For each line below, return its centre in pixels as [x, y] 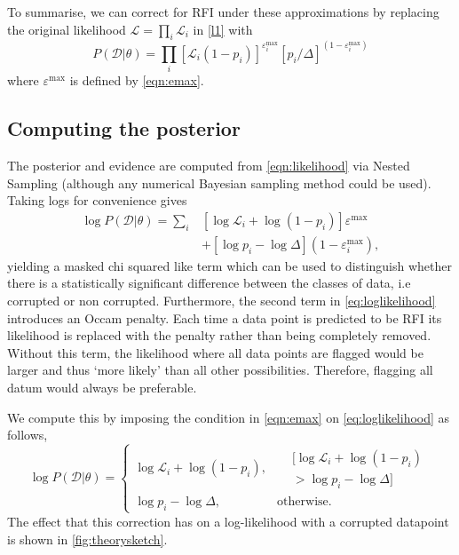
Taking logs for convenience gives [97, 200]
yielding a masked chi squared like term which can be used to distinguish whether [229, 265]
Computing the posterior [124, 128]
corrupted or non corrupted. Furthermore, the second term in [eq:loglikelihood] [222, 300]
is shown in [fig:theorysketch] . [87, 539]
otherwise [303, 501]
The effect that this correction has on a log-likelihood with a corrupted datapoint [228, 521]
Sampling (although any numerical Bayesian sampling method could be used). [219, 182]
